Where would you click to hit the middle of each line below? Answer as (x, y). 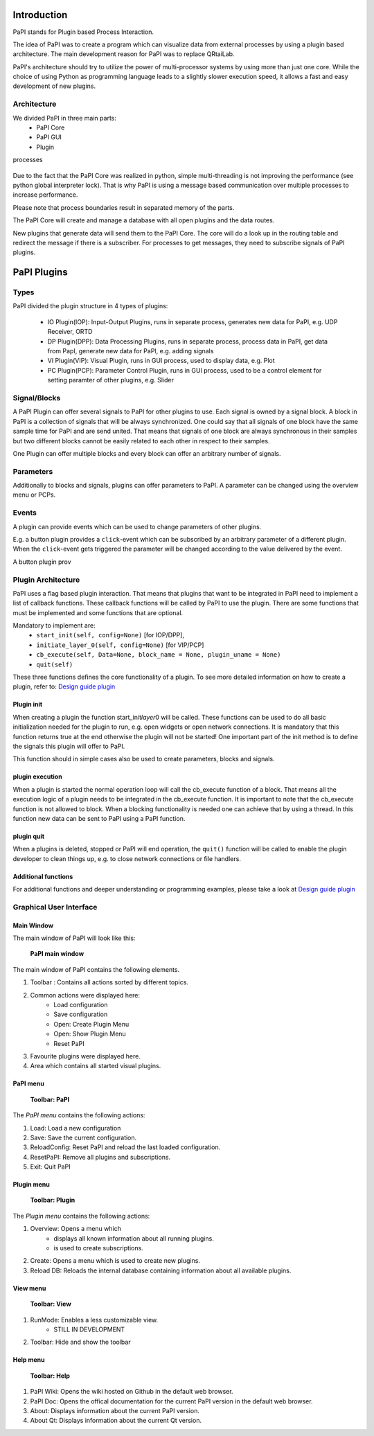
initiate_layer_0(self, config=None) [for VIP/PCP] (120, 645)
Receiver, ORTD (70, 332)
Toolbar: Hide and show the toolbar (80, 1342)
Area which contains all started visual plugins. (96, 1066)
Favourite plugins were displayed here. (86, 1056)
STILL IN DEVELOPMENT (89, 1329)
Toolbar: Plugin (53, 1200)
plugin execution (37, 777)
